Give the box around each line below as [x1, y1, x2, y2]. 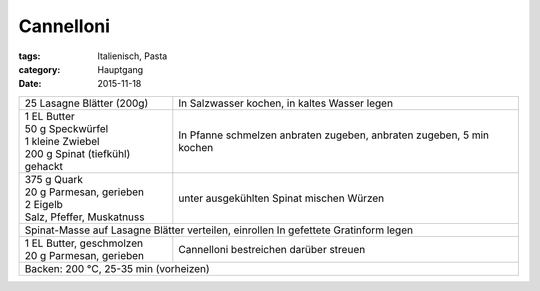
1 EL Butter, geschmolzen [24, 236, 144, 250]
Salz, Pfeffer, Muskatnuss [24, 210, 145, 224]
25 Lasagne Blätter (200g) [24, 96, 149, 110]
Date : [18, 78, 42, 90]
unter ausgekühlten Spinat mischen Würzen [178, 191, 385, 205]
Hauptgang [97, 63, 144, 75]
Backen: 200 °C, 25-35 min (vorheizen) [24, 261, 210, 275]
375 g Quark [24, 172, 84, 186]
